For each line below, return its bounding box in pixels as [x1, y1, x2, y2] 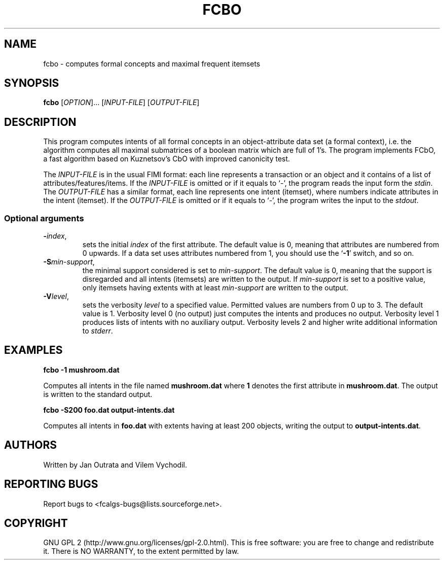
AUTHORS [4, 439, 57, 452]
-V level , [43, 292, 69, 301]
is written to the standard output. [43, 389, 153, 399]
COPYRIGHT [4, 516, 68, 529]
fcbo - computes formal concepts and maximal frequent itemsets [43, 59, 261, 68]
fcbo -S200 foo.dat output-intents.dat [43, 405, 175, 414]
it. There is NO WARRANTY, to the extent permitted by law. [43, 547, 239, 556]
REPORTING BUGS [4, 478, 98, 491]
